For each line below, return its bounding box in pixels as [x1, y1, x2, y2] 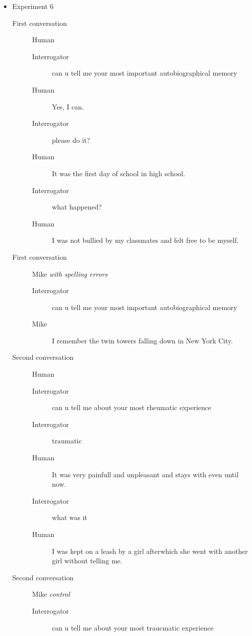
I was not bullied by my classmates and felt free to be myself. [52, 235, 239, 245]
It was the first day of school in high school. [52, 168, 186, 178]
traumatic [52, 435, 82, 446]
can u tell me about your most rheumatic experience [52, 402, 211, 413]
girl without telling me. [52, 555, 123, 566]
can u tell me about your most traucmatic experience [52, 622, 214, 633]
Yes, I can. [52, 101, 84, 111]
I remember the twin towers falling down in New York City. [52, 335, 233, 345]
